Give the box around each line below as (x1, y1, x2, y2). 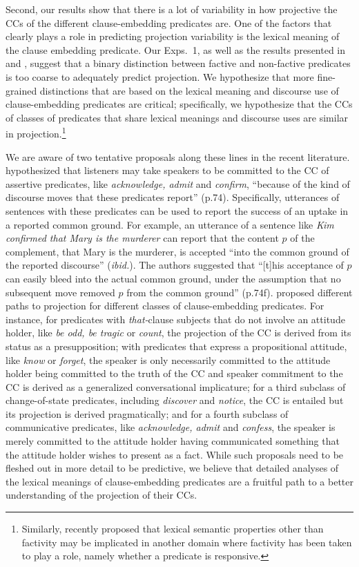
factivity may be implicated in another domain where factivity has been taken (21, 535, 352, 549)
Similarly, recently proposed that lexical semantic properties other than (21, 521, 324, 536)
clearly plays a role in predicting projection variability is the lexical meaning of (6, 29, 340, 44)
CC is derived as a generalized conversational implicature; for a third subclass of (6, 379, 346, 394)
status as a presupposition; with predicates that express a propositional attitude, (6, 338, 347, 353)
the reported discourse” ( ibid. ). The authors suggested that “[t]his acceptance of (6, 258, 344, 272)
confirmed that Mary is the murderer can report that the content (6, 231, 279, 245)
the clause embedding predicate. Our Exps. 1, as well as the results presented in (6, 42, 346, 57)
